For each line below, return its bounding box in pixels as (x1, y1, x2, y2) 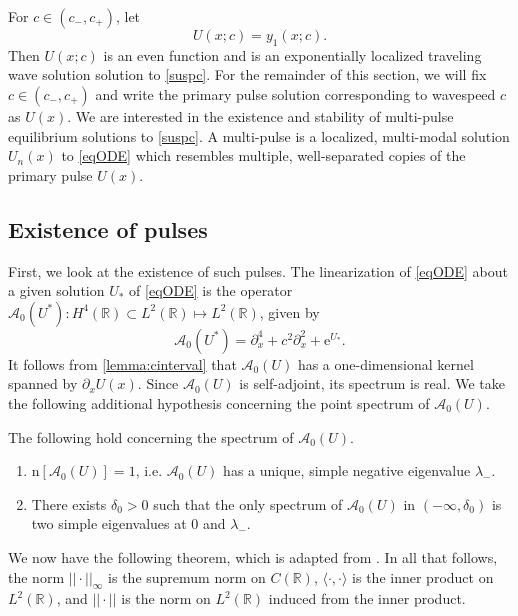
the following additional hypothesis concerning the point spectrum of (8, 392, 430, 413)
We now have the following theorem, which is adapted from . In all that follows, (8, 546, 498, 567)
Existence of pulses (8, 213, 208, 244)
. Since (137, 373, 179, 394)
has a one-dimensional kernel (297, 353, 474, 374)
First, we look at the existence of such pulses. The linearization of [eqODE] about (8, 260, 508, 281)
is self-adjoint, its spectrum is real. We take (239, 373, 506, 394)
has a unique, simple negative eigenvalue (223, 460, 471, 481)
